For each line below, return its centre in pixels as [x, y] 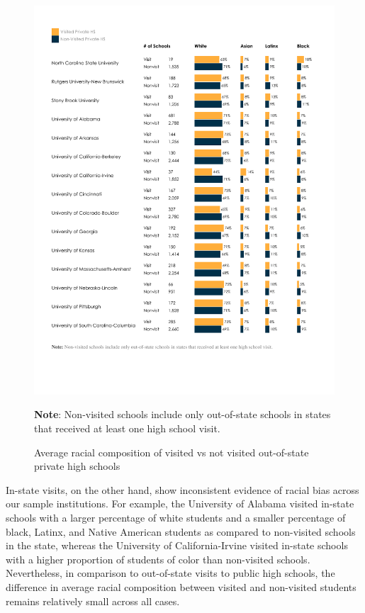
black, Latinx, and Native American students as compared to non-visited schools [181, 531]
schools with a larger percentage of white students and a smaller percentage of [176, 518]
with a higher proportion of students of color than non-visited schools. [158, 559]
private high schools [77, 466]
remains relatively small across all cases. [93, 601]
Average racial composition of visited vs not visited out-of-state [172, 452]
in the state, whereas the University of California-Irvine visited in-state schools [177, 545]
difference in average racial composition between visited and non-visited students [181, 587]
